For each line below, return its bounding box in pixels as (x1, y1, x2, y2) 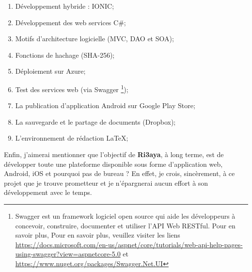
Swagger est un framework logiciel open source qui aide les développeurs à (15, 210, 236, 221)
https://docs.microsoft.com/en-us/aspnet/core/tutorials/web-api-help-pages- (15, 239, 243, 249)
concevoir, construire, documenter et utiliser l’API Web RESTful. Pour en (15, 220, 236, 230)
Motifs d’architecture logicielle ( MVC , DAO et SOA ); (15, 33, 174, 44)
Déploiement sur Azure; (15, 66, 86, 76)
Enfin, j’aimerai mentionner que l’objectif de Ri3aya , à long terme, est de (4, 149, 224, 159)
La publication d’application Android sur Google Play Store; (15, 100, 195, 111)
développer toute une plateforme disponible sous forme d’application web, (4, 159, 223, 169)
